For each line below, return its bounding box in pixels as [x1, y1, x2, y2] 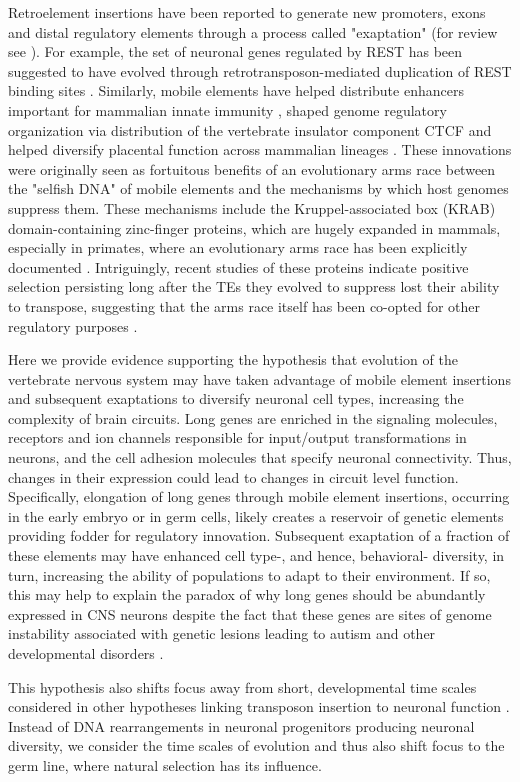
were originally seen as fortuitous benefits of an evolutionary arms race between [8, 158, 496, 179]
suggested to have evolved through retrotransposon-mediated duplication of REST [8, 60, 512, 81]
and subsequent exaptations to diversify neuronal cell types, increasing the [8, 388, 464, 409]
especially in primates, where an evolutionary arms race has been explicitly [8, 237, 468, 258]
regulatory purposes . [8, 315, 138, 336]
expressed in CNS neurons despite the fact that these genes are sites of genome [8, 603, 492, 624]
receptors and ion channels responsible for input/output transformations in [8, 427, 467, 448]
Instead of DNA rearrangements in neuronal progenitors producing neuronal [8, 715, 475, 736]
